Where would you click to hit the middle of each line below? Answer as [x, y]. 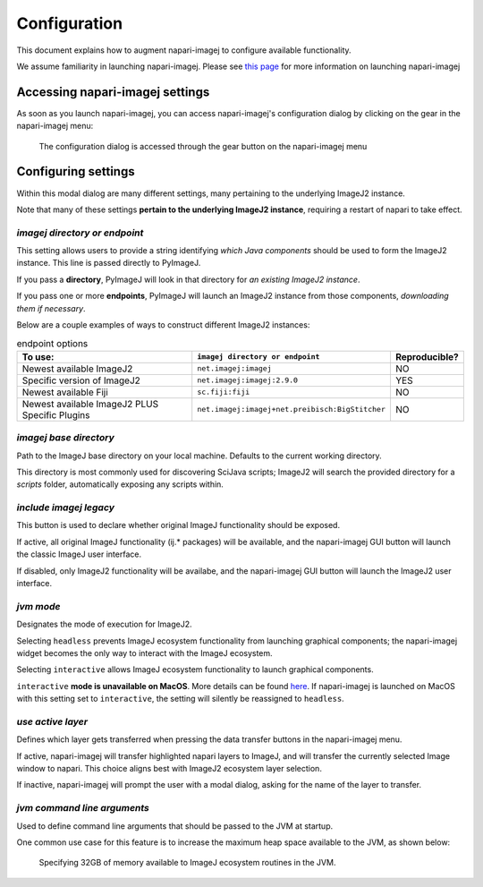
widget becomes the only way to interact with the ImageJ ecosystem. [144, 652]
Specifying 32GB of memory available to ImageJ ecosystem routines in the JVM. [187, 863]
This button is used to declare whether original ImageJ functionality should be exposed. [178, 525]
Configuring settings [76, 171]
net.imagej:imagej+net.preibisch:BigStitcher [292, 409]
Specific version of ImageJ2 [81, 380]
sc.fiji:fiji [224, 392]
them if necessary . [51, 308]
